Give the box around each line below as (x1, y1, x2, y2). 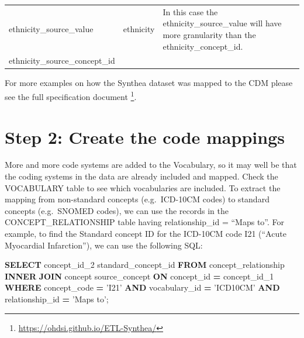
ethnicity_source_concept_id (9, 54, 115, 67)
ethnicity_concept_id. (163, 40, 243, 52)
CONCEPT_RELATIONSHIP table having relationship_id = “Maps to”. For (5, 216, 285, 228)
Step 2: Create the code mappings (5, 125, 285, 149)
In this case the (163, 5, 218, 18)
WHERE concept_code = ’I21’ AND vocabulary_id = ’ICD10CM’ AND (5, 281, 280, 294)
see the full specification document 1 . (5, 89, 137, 102)
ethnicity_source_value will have (163, 17, 282, 29)
